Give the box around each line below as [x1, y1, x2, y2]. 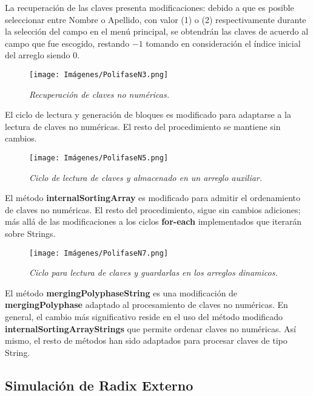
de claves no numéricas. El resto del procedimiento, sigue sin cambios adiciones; [5, 203, 301, 216]
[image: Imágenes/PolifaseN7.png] [29, 248, 169, 258]
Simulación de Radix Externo [5, 375, 194, 394]
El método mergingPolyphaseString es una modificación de [5, 286, 238, 299]
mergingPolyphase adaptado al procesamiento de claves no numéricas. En [5, 298, 288, 311]
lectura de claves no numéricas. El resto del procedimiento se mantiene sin [5, 120, 281, 132]
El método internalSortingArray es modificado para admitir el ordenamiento [5, 191, 301, 204]
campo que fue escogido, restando [5, 36, 130, 49]
